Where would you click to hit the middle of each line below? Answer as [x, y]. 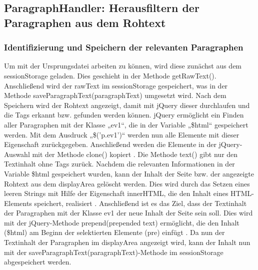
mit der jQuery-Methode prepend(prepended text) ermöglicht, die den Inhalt [122, 222]
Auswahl [17, 154]
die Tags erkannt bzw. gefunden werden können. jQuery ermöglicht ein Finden [124, 115]
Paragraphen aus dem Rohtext [85, 22]
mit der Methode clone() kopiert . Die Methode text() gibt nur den [135, 154]
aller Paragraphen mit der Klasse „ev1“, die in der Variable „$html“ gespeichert [126, 124]
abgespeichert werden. [38, 262]
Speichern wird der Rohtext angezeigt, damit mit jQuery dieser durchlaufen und [127, 105]
